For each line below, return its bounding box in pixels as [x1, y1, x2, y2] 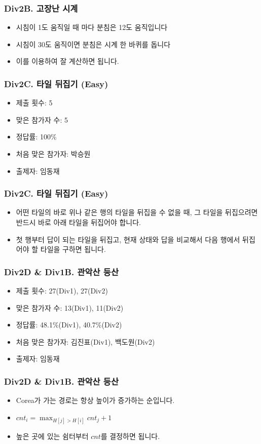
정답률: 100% [16, 131, 57, 142]
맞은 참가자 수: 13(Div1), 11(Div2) [16, 302, 124, 313]
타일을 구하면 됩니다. [40, 244, 106, 254]
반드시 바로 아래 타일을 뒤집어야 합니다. [16, 217, 141, 227]
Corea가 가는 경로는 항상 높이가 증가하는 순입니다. [16, 395, 175, 405]
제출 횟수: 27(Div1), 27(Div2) [16, 285, 108, 295]
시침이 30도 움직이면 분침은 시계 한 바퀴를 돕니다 [16, 39, 171, 49]
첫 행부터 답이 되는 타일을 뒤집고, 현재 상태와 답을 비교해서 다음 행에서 [16, 234, 240, 244]
